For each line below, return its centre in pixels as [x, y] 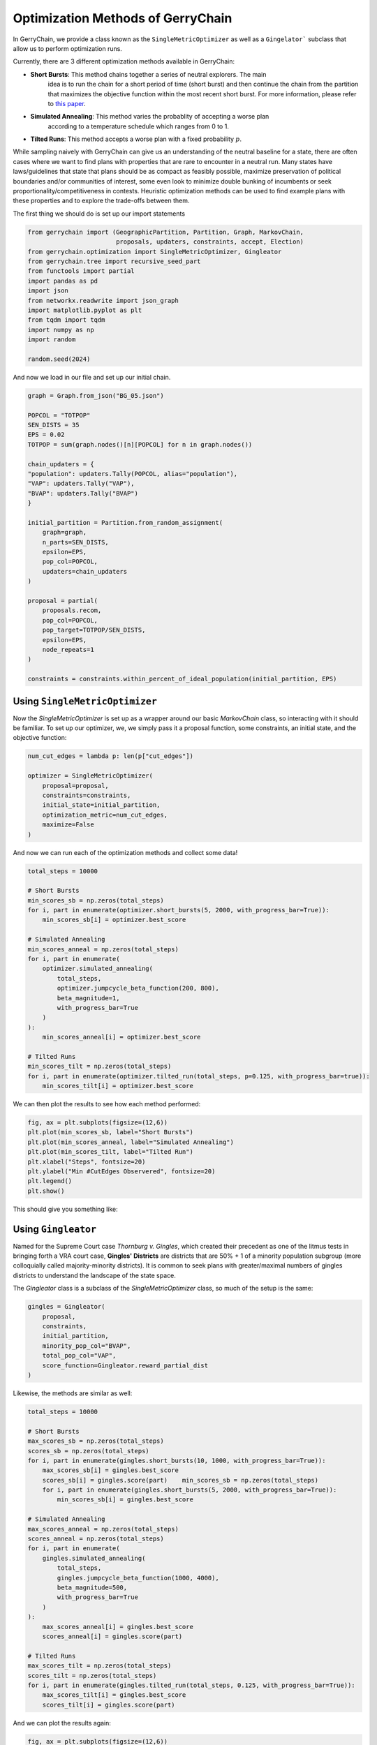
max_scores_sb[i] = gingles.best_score [111, 1470]
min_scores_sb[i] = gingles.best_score [125, 1500]
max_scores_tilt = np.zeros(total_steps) [99, 1666]
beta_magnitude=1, [88, 998]
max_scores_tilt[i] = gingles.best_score [114, 1695]
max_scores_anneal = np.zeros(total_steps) [103, 1529]
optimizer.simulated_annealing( [98, 969]
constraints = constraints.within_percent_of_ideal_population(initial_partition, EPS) [182, 679]
